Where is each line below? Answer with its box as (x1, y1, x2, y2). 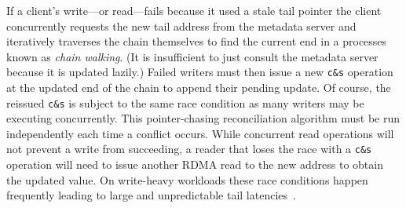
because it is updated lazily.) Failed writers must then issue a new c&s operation (6, 64, 393, 80)
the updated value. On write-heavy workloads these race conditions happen (6, 171, 368, 188)
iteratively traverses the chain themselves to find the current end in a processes (6, 33, 387, 49)
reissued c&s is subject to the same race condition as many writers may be (6, 94, 364, 111)
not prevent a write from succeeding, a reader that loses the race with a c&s (6, 140, 372, 157)
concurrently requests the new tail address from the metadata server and (6, 17, 357, 34)
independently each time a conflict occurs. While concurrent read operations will (6, 125, 394, 141)
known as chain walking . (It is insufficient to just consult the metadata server (6, 48, 379, 64)
